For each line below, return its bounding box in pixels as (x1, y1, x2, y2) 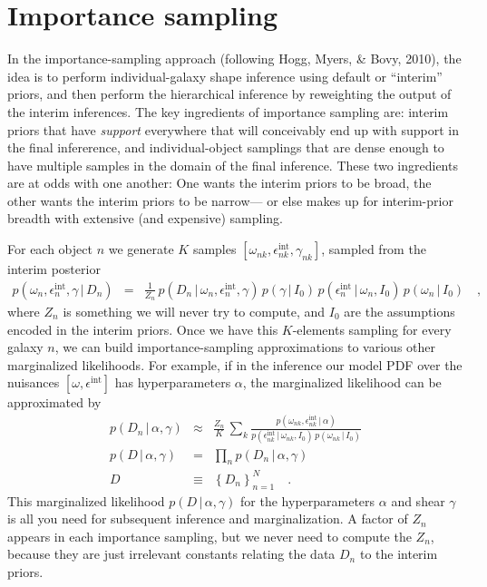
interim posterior (7, 259, 101, 279)
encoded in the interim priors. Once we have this (7, 319, 278, 338)
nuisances (7, 373, 60, 392)
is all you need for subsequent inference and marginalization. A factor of (7, 509, 408, 528)
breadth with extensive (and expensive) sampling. (7, 209, 284, 228)
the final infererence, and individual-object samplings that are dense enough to (7, 138, 444, 157)
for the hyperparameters (240, 491, 375, 510)
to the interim (359, 544, 438, 563)
